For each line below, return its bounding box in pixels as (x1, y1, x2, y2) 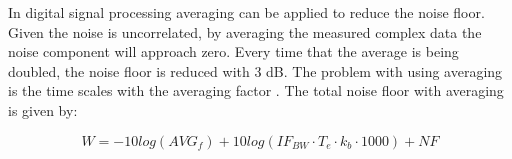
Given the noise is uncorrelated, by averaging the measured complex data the (8, 21, 482, 42)
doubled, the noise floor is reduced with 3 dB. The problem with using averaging (8, 60, 503, 81)
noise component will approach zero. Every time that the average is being (8, 41, 459, 62)
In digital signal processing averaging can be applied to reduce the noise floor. (8, 2, 485, 22)
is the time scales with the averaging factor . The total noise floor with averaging (8, 80, 504, 101)
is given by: (8, 99, 78, 120)
